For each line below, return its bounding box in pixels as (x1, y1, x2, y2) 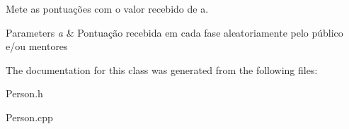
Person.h (6, 86, 43, 101)
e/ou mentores (6, 39, 68, 54)
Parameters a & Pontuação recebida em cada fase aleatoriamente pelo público (6, 25, 343, 39)
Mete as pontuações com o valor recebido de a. (6, 1, 209, 16)
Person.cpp (6, 109, 53, 124)
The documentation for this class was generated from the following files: (6, 62, 318, 77)
